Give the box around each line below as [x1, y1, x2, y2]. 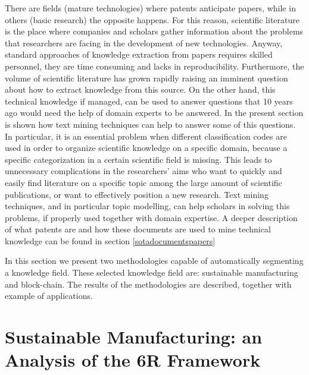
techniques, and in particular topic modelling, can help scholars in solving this [5, 200, 290, 212]
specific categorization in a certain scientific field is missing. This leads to [5, 153, 272, 165]
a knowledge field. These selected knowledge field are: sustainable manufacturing [5, 266, 298, 279]
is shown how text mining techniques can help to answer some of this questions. [5, 118, 296, 130]
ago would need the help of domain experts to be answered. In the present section [5, 106, 304, 119]
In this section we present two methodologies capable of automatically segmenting [5, 254, 304, 267]
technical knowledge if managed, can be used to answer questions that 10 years [5, 94, 293, 107]
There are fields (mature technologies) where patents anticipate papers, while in [5, 2, 296, 14]
